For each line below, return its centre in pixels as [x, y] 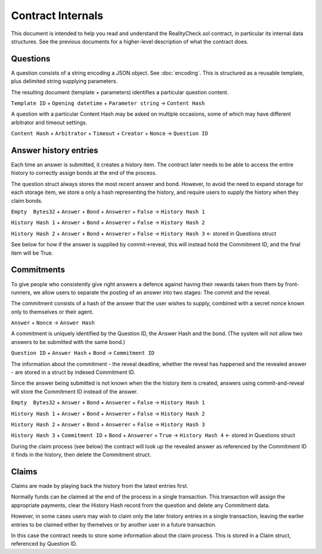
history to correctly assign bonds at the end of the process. [84, 173]
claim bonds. [27, 200]
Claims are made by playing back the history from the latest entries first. [100, 486]
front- [292, 284]
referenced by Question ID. [44, 544]
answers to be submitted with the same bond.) [68, 342]
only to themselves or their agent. [52, 312]
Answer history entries [55, 150]
